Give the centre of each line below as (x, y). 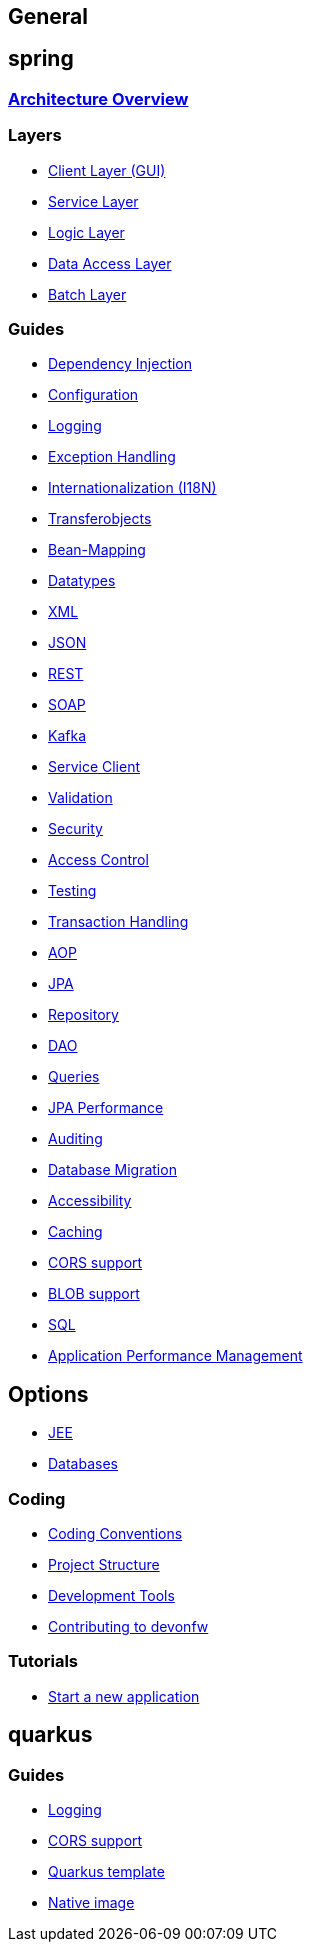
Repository (83, 1015)
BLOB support (94, 1294)
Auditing (75, 1139)
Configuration (93, 395)
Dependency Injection (120, 364)
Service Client (94, 767)
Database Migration (112, 1170)
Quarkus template (106, 1871)
